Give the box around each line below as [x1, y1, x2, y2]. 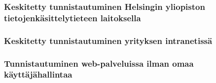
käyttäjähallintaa [4, 68, 72, 81]
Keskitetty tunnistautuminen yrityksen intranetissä [4, 34, 213, 46]
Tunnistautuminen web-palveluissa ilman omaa [4, 57, 194, 69]
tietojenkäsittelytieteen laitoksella [4, 11, 141, 24]
